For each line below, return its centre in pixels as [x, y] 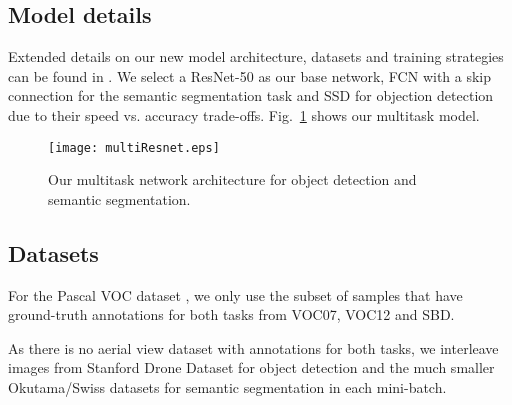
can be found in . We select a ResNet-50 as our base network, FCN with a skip [250, 75]
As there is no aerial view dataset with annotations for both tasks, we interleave [253, 347]
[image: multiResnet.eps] [134, 147]
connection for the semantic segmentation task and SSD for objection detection [251, 95]
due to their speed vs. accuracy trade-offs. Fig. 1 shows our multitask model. [244, 114]
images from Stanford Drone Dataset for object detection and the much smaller [251, 367]
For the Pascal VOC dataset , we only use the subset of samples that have [235, 294]
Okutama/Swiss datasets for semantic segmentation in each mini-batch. [227, 387]
